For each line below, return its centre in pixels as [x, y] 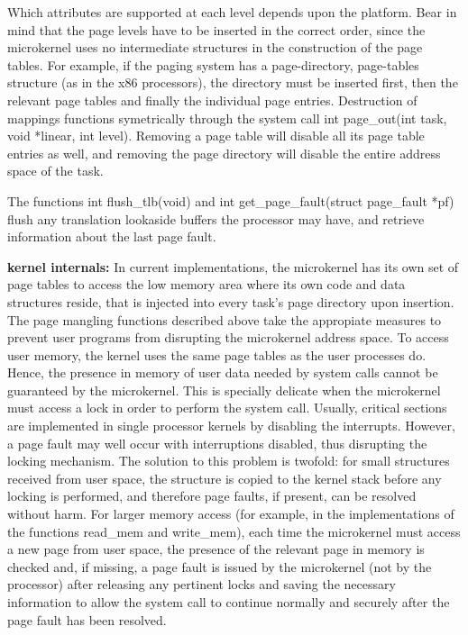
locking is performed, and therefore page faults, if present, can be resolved [212, 496]
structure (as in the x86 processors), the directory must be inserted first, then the [233, 82]
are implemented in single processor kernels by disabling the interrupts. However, [231, 426]
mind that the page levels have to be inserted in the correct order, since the [216, 29]
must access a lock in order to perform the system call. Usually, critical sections [227, 408]
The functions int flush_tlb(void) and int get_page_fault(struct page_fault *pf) [231, 200]
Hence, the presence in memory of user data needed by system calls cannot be [223, 372]
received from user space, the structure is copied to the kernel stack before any [225, 478]
